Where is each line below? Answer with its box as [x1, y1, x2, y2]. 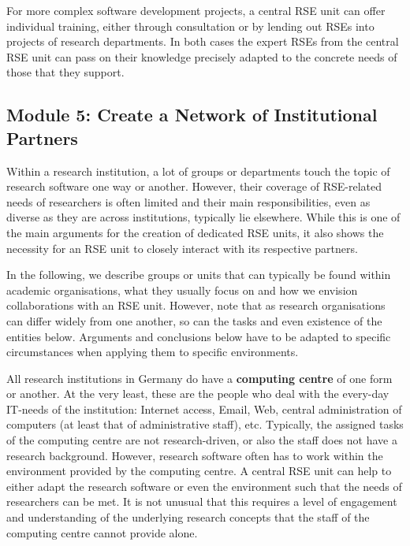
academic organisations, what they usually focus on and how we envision [6, 281, 358, 298]
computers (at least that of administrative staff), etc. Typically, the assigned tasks [6, 416, 404, 433]
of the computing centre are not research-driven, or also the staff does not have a [6, 432, 397, 448]
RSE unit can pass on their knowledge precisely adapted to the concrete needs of [6, 48, 397, 65]
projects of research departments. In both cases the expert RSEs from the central [6, 33, 399, 50]
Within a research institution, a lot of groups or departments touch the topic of [6, 162, 390, 179]
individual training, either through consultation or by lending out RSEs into [6, 17, 375, 34]
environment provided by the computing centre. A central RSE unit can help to [6, 462, 392, 479]
